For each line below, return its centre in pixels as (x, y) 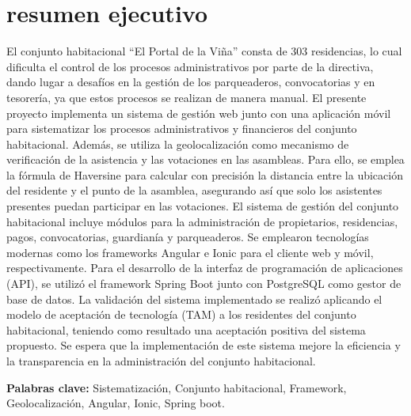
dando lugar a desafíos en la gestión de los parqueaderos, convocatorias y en (191, 82)
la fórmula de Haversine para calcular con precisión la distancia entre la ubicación (205, 174)
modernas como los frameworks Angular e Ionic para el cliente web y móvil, (190, 252)
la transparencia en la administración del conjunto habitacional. (161, 361)
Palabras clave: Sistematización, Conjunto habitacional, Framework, (177, 387)
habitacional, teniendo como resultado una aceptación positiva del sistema (186, 329)
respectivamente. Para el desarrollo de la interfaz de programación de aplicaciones (205, 268)
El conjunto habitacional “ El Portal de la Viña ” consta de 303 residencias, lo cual (204, 51)
